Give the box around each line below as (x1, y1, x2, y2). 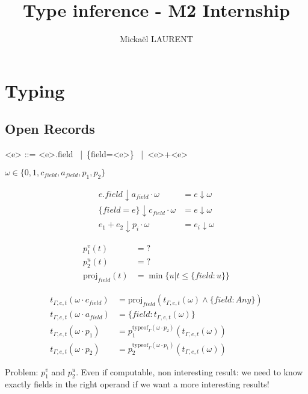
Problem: (5, 365, 38, 378)
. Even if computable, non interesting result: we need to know (76, 365, 303, 378)
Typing (5, 78, 65, 102)
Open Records (5, 119, 95, 138)
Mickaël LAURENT (120, 33, 193, 45)
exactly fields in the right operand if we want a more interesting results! (5, 378, 269, 390)
